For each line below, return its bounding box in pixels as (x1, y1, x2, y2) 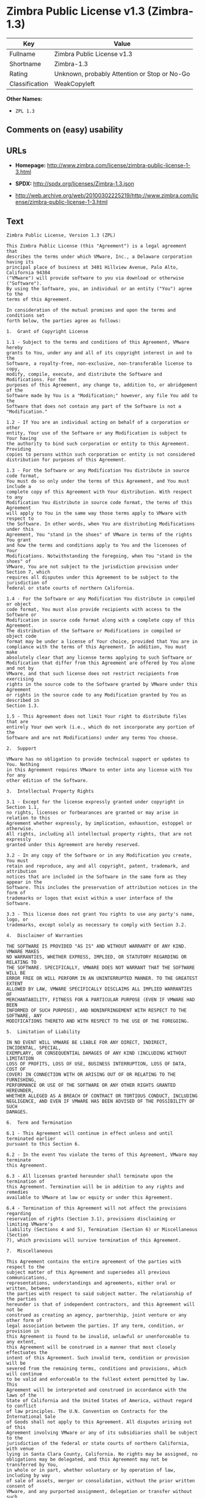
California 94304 (6, 269, 51, 276)
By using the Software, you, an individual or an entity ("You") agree (6, 285, 192, 291)
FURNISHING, (6, 1076, 37, 1083)
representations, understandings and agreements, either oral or (6, 1280, 176, 1286)
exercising (6, 676, 34, 682)
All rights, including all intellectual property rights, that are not (6, 831, 192, 837)
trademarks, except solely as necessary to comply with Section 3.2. (6, 921, 187, 928)
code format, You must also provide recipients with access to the (6, 606, 182, 612)
